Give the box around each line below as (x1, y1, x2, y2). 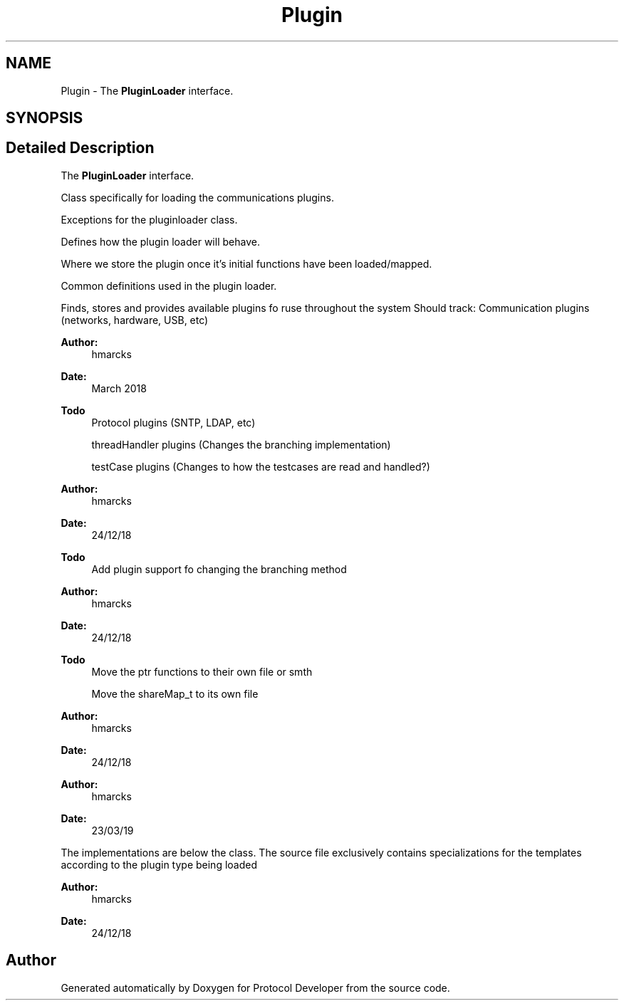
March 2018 (91, 382, 147, 394)
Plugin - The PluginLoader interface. (61, 84, 234, 97)
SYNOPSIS (6, 109, 83, 127)
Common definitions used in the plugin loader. (61, 279, 277, 292)
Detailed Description (6, 139, 155, 157)
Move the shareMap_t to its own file (91, 687, 259, 700)
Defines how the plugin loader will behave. (61, 235, 260, 248)
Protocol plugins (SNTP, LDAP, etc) (91, 416, 256, 429)
